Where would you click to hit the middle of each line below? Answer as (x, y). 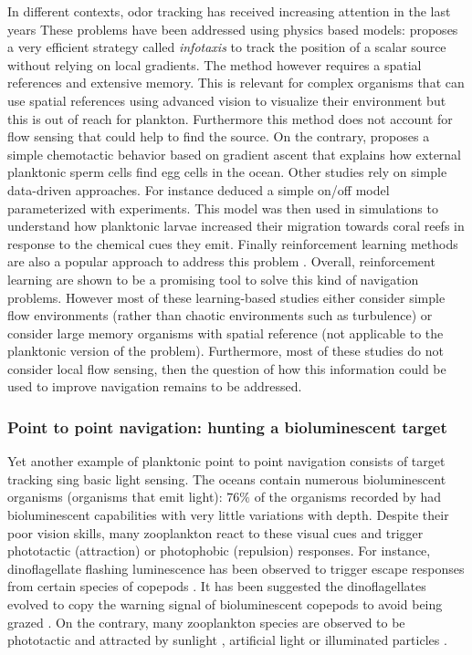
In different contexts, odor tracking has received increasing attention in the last (229, 11)
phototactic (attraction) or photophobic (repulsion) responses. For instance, (219, 551)
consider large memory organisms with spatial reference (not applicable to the (226, 333)
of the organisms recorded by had (348, 497)
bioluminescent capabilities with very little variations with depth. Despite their (228, 515)
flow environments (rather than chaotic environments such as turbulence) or (220, 315)
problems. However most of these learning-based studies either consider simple (226, 297)
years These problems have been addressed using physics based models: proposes (233, 29)
